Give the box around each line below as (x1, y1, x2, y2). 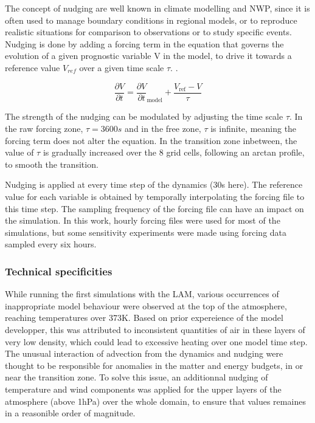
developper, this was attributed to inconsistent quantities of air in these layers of (5, 323, 305, 335)
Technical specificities (5, 263, 112, 278)
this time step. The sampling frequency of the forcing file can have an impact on (5, 202, 304, 215)
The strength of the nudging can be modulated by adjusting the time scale (5, 110, 283, 123)
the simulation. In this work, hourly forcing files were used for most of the (5, 214, 280, 227)
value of (5, 146, 34, 159)
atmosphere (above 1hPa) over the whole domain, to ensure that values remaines (5, 394, 306, 407)
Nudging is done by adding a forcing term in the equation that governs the (5, 37, 284, 50)
